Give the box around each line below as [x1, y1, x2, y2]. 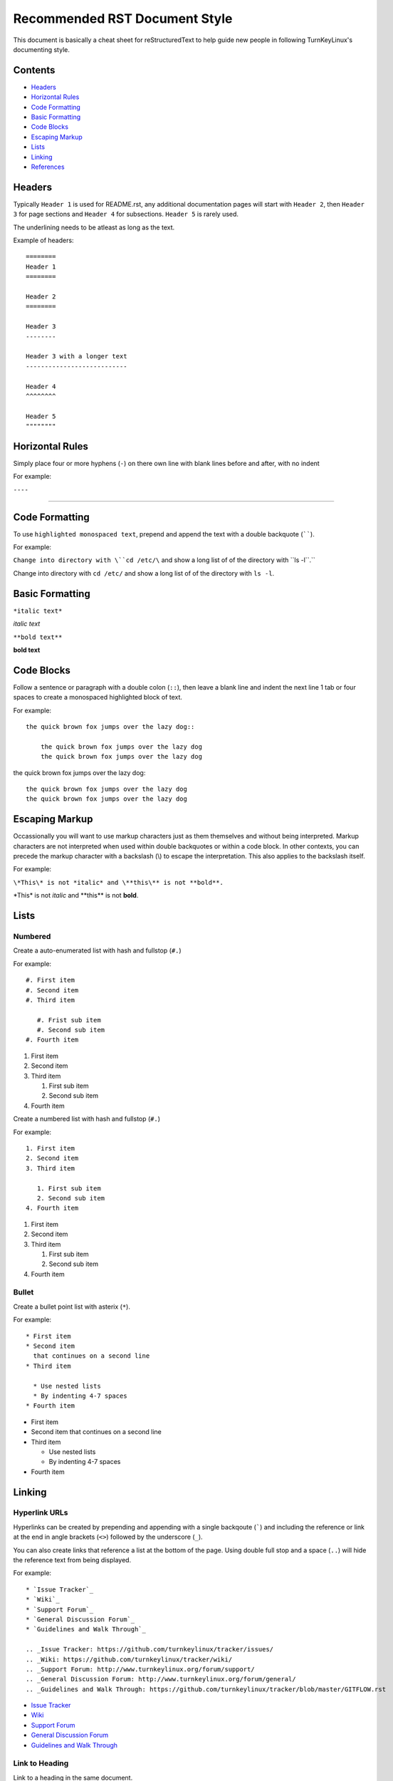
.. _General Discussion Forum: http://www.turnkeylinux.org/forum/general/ [26, 1675, 296, 1683]
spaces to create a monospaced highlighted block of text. [13, 693, 183, 702]
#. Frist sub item [36, 1016, 101, 1024]
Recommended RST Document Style [13, 11, 233, 26]
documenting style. [13, 45, 70, 53]
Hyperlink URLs [13, 1507, 68, 1517]
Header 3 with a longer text [26, 353, 127, 360]
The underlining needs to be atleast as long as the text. [13, 223, 175, 232]
